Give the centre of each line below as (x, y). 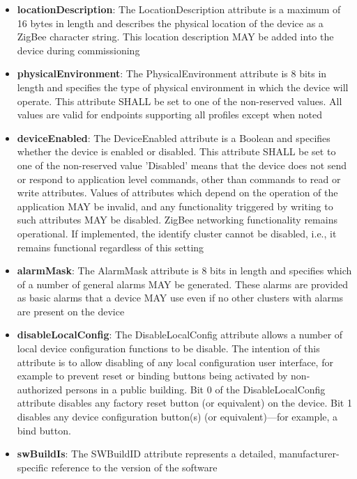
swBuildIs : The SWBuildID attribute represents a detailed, (146, 454)
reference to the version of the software (134, 467)
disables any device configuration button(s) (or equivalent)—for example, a (177, 417)
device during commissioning (78, 50)
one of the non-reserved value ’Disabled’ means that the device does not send (182, 165)
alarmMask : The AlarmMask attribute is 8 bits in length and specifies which (184, 270)
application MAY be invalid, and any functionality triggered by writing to (175, 206)
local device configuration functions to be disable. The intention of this (168, 348)
